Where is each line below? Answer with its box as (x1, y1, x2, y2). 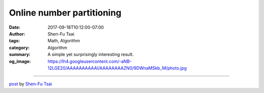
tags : (9, 38, 20, 44)
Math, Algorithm (47, 38, 80, 44)
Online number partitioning (9, 7, 122, 18)
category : (9, 44, 30, 51)
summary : (9, 52, 31, 57)
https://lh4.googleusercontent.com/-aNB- (47, 58, 132, 64)
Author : (9, 31, 25, 37)
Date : (9, 24, 21, 30)
